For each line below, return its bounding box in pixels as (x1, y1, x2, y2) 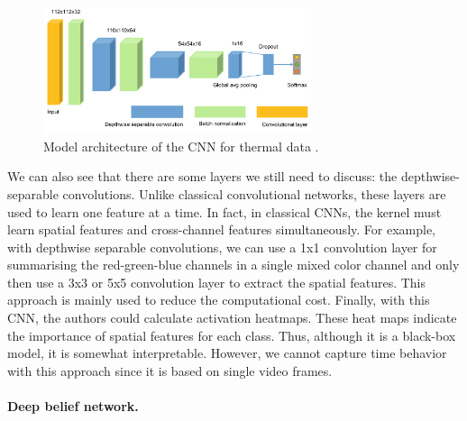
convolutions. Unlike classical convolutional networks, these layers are (62, 184, 446, 203)
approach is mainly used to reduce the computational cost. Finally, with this (7, 290, 430, 309)
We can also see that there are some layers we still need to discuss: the (7, 167, 398, 186)
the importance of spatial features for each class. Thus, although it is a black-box (7, 325, 456, 344)
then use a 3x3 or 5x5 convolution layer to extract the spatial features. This (7, 272, 426, 291)
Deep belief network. (7, 397, 139, 416)
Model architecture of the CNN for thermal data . (43, 136, 319, 155)
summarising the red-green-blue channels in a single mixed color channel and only (7, 255, 460, 274)
